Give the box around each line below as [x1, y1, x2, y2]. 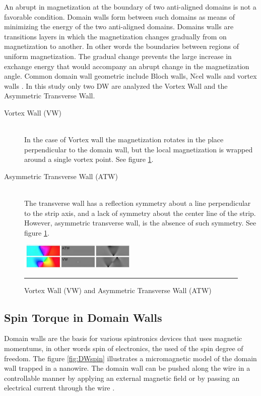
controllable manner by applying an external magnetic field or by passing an [4, 372, 240, 383]
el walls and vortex [199, 71, 257, 81]
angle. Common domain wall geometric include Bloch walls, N [4, 71, 195, 81]
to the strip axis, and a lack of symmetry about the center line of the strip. [24, 207, 256, 218]
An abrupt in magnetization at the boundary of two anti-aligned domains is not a [4, 2, 256, 12]
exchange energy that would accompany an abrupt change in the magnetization [4, 61, 249, 71]
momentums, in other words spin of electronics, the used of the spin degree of [4, 343, 243, 354]
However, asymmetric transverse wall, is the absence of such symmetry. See [24, 217, 256, 228]
